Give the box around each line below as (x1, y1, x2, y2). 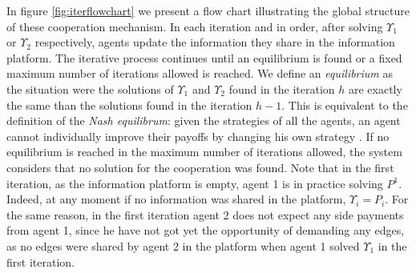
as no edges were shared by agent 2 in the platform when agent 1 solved (6, 237, 360, 254)
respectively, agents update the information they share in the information (34, 34, 395, 50)
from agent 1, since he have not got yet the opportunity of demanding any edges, (6, 222, 405, 239)
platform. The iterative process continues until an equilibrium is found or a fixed (6, 49, 402, 66)
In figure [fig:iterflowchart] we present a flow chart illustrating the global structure (6, 2, 410, 18)
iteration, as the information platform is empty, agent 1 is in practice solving (6, 175, 383, 191)
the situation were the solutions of (6, 80, 174, 97)
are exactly (348, 80, 402, 97)
